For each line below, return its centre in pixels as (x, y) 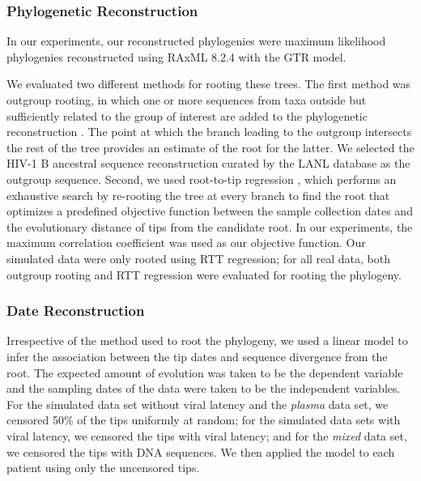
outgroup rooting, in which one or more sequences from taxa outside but (187, 100)
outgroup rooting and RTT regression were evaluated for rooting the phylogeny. (204, 274)
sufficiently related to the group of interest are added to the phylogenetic (187, 115)
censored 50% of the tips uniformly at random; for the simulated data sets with (204, 420)
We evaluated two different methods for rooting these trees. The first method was (209, 84)
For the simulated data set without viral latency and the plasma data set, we (198, 404)
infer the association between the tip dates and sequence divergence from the (197, 356)
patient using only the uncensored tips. (103, 468)
